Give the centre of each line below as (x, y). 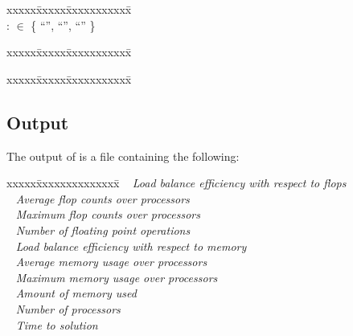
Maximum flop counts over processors (108, 214)
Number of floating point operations (103, 229)
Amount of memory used (76, 293)
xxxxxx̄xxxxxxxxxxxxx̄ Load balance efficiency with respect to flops (176, 183)
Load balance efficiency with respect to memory (131, 246)
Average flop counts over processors (103, 198)
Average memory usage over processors (111, 262)
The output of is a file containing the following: (123, 156)
